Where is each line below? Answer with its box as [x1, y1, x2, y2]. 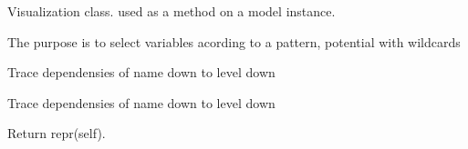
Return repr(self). [7, 124, 106, 143]
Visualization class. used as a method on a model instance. [7, 2, 336, 20]
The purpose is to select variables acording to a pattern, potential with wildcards [7, 32, 461, 51]
